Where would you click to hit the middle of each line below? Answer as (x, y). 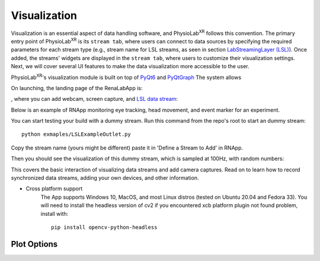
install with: (55, 214)
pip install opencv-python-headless (104, 227)
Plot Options (34, 244)
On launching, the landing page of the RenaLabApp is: (77, 88)
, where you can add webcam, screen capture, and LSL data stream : (94, 99)
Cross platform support (54, 189)
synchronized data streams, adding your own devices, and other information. (105, 178)
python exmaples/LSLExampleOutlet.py (76, 134)
